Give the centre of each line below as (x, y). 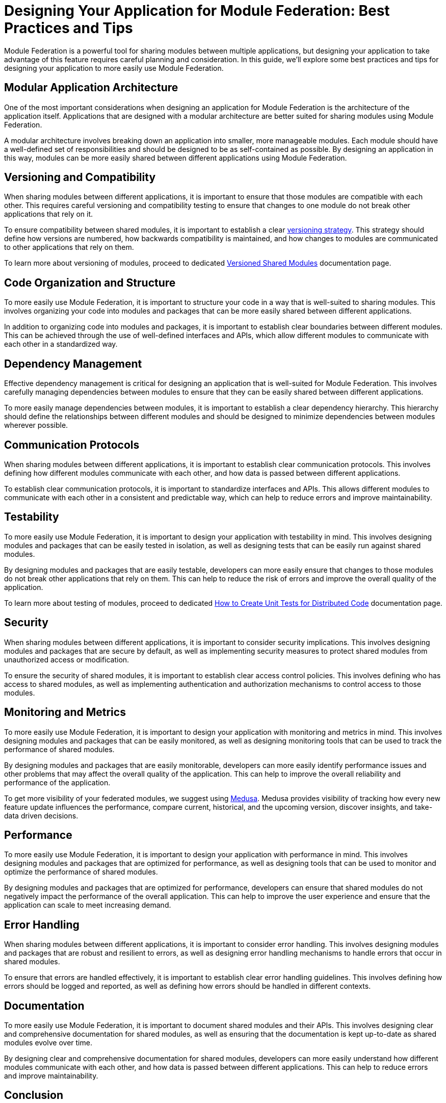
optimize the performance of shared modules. (81, 872)
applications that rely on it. (49, 214)
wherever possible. (36, 425)
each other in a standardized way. (61, 344)
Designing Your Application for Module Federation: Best (197, 11)
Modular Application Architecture (91, 88)
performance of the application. (57, 782)
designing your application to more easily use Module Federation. (114, 68)
